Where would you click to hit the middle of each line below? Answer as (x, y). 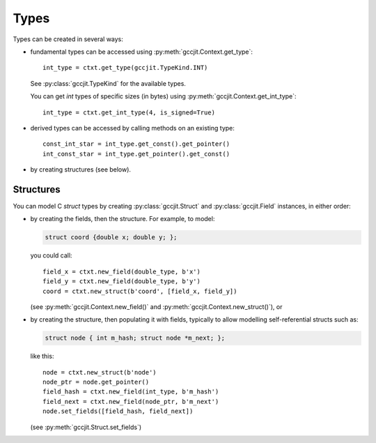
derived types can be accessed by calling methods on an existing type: (132, 128)
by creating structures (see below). (81, 170)
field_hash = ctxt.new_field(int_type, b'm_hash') (131, 392)
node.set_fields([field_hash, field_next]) (118, 411)
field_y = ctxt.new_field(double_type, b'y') (122, 281)
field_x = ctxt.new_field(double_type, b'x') (122, 271)
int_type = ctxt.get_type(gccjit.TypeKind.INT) (125, 68)
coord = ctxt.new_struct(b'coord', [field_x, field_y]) (140, 291)
